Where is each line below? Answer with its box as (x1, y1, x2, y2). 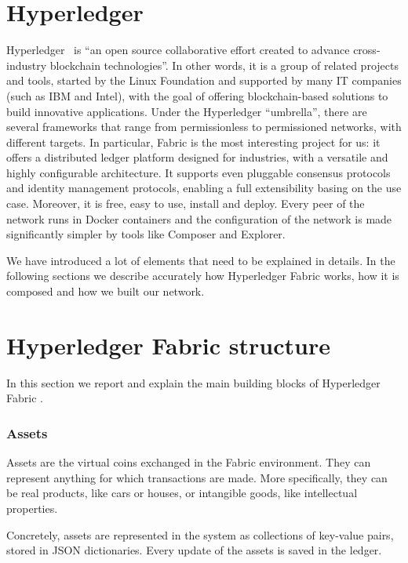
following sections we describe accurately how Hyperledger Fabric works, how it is (6, 267, 399, 284)
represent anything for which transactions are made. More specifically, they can (6, 469, 388, 485)
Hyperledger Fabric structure (6, 329, 330, 361)
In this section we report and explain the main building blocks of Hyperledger (6, 374, 381, 390)
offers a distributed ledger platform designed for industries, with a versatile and (6, 149, 388, 165)
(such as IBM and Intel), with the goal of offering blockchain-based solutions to (6, 87, 388, 104)
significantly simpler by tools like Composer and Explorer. (6, 226, 286, 242)
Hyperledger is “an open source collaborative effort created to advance (6, 42, 350, 58)
